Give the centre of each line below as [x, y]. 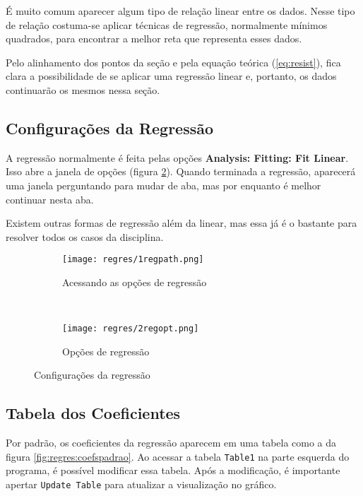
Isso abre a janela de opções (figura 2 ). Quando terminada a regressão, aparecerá [181, 171]
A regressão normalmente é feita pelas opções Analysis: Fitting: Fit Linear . [177, 157]
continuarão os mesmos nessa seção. [83, 89]
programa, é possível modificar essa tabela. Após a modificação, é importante [173, 470]
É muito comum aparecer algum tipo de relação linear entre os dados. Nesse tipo [180, 11]
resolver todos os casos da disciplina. [85, 236]
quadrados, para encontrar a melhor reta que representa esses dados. [154, 39]
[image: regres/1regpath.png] [133, 260]
